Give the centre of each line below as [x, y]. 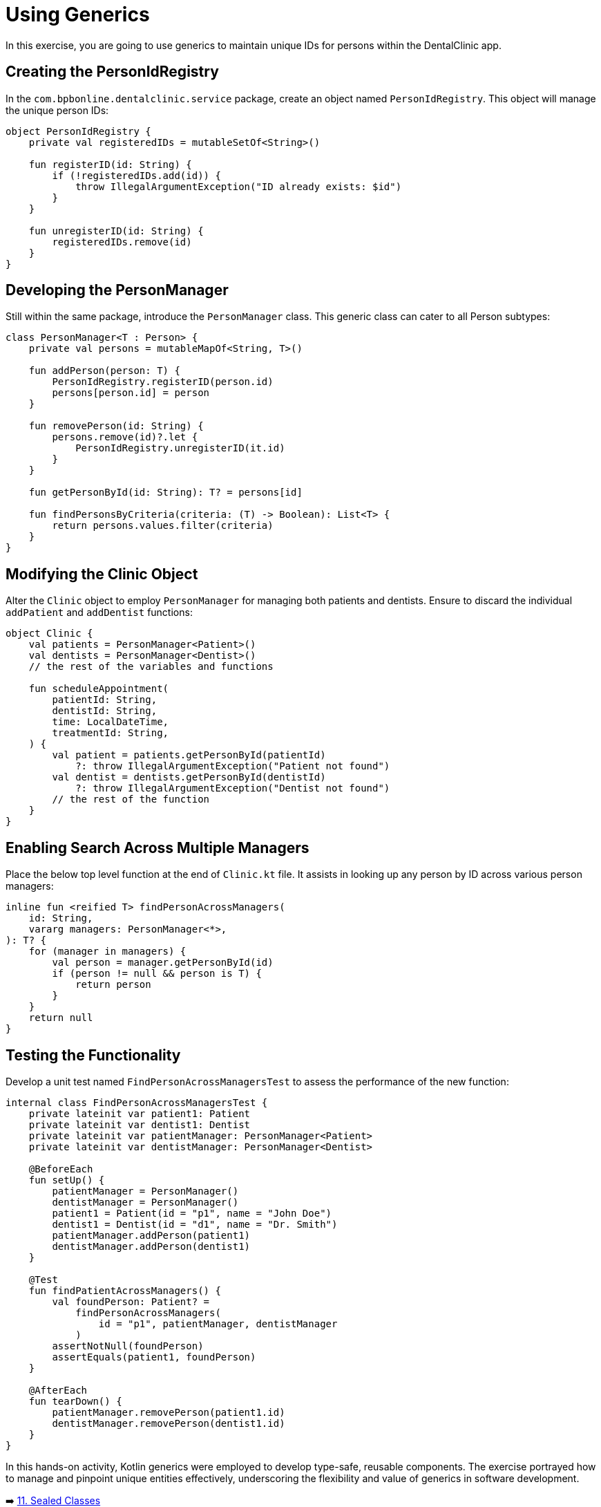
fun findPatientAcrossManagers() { [125, 1290]
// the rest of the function [131, 799]
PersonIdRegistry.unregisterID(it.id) [180, 448]
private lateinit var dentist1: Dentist [140, 1124]
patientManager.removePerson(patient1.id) [169, 1412]
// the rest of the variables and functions [151, 667]
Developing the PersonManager [117, 290]
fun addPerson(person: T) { [104, 371]
